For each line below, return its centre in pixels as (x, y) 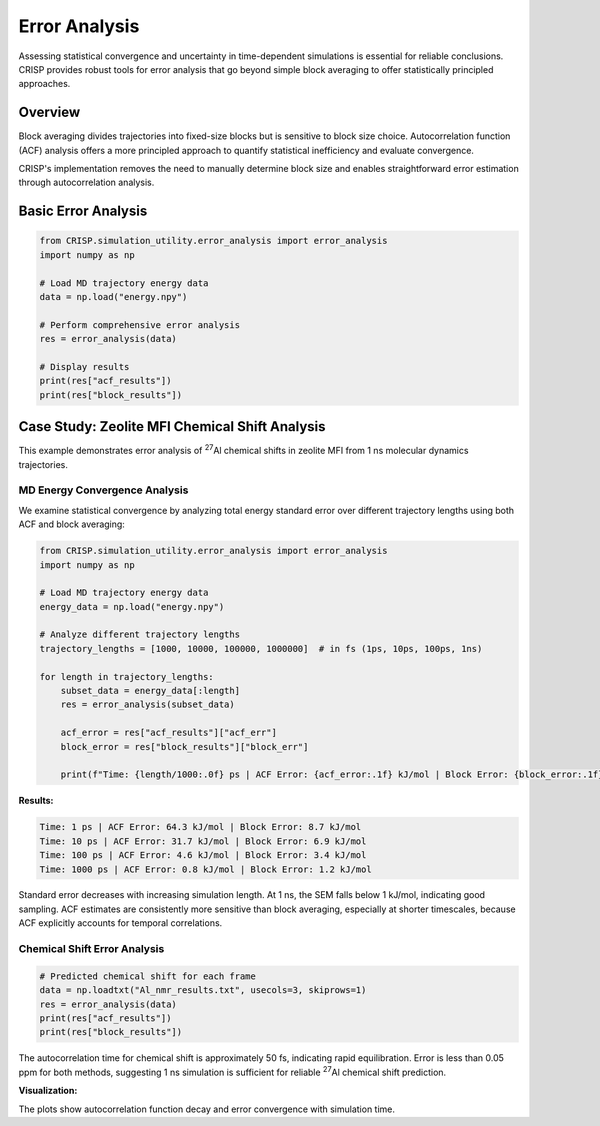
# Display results (84, 366)
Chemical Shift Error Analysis (91, 949)
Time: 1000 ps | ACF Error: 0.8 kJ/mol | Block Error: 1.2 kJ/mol (205, 869)
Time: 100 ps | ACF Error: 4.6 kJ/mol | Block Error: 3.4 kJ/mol (203, 855)
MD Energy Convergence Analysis (103, 490)
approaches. (44, 84)
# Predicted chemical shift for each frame (148, 976)
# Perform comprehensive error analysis (139, 324)
